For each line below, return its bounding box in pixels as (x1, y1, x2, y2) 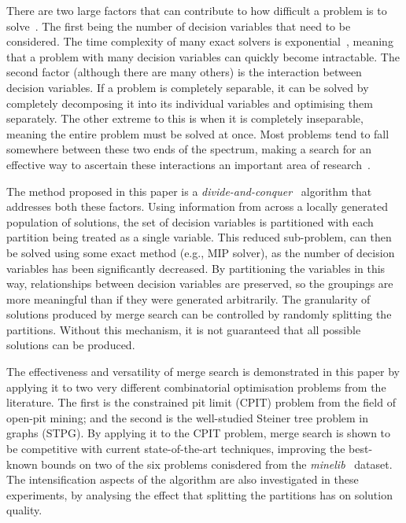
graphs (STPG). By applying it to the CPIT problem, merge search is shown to (6, 425, 391, 441)
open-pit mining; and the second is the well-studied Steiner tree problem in (6, 409, 369, 425)
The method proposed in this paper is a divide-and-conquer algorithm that (6, 182, 372, 199)
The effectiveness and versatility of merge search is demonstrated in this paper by (6, 363, 400, 380)
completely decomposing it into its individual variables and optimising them (6, 94, 373, 111)
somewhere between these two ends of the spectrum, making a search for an (6, 141, 372, 157)
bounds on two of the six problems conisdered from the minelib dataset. (41, 455, 393, 472)
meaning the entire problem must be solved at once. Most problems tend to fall (6, 125, 389, 142)
